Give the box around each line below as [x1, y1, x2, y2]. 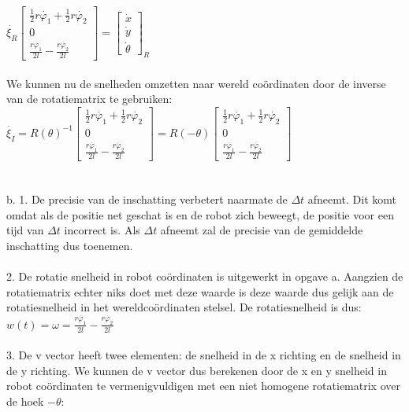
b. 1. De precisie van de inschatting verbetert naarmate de [6, 191, 288, 208]
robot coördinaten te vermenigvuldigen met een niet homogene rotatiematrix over [6, 377, 400, 394]
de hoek [6, 392, 44, 409]
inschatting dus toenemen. [6, 237, 133, 253]
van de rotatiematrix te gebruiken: [6, 90, 173, 107]
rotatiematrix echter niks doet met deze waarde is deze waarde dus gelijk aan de [6, 283, 394, 300]
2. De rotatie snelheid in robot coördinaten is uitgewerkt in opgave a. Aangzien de [6, 268, 403, 285]
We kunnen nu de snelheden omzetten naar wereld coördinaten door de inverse [6, 75, 386, 91]
